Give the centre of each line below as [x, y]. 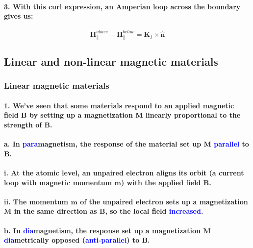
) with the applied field [161, 182]
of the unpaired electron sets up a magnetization [164, 201]
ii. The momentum [36, 201]
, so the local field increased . [154, 211]
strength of [23, 125]
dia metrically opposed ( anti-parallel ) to [72, 240]
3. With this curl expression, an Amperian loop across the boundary [122, 6]
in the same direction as [55, 211]
